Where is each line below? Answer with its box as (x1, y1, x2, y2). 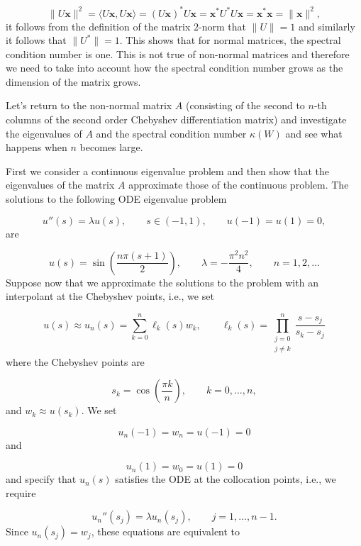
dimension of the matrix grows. (6, 74, 141, 89)
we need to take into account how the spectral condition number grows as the (6, 60, 343, 75)
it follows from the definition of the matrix (6, 18, 191, 33)
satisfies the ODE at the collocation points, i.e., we (115, 472, 336, 486)
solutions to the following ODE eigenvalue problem (6, 191, 227, 206)
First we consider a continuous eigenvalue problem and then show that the (6, 163, 329, 178)
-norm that (199, 18, 246, 33)
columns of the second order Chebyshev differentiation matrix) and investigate (6, 112, 347, 127)
